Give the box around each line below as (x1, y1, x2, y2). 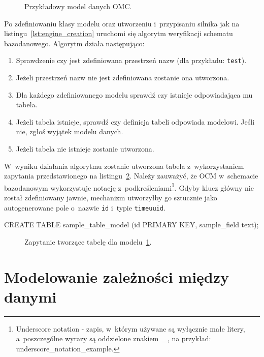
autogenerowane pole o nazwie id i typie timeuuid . (4, 202, 166, 213)
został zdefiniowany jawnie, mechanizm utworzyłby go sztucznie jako (4, 192, 217, 203)
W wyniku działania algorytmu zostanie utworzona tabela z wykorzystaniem (4, 160, 244, 171)
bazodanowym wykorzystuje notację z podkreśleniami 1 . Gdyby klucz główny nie (4, 181, 254, 193)
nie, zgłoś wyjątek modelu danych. (16, 126, 123, 137)
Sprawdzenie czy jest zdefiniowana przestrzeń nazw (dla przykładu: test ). (16, 55, 247, 66)
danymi (4, 286, 57, 307)
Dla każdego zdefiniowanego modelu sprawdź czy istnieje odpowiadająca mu (16, 89, 253, 100)
